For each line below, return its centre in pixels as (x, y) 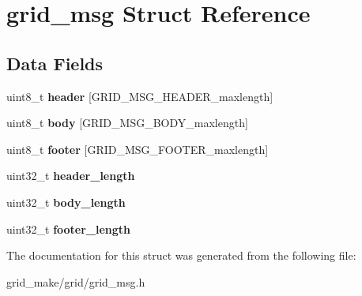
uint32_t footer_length (69, 229)
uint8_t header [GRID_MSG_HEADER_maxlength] (140, 96)
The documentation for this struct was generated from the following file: (181, 255)
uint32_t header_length (71, 176)
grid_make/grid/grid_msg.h (76, 281)
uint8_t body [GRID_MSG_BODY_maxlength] (127, 123)
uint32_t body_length (66, 202)
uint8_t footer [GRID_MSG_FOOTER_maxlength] (138, 149)
